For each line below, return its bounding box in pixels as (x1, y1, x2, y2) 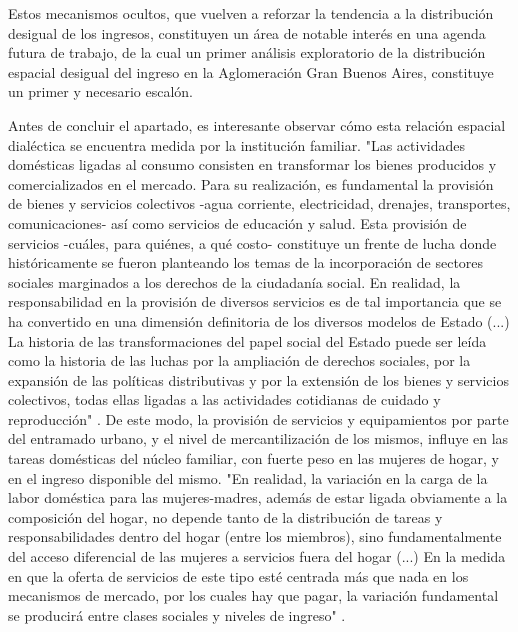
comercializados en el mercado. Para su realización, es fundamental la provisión (8, 173, 494, 194)
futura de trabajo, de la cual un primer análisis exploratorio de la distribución (8, 42, 486, 63)
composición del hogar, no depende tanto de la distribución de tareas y (8, 506, 443, 527)
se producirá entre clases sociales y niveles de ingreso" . (8, 604, 346, 625)
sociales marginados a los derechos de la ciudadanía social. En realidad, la (8, 271, 461, 292)
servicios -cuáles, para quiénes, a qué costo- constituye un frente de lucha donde (8, 232, 497, 253)
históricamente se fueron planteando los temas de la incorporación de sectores (8, 252, 484, 273)
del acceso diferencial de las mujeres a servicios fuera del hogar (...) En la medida (8, 546, 506, 567)
